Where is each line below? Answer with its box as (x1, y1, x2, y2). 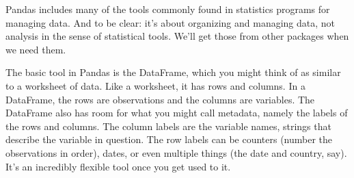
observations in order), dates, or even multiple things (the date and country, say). (5, 145, 347, 160)
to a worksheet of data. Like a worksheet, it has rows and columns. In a (5, 78, 305, 92)
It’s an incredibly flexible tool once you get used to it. (5, 159, 231, 173)
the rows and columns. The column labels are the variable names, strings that (5, 118, 331, 133)
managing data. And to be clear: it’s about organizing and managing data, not (5, 15, 336, 29)
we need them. (5, 42, 66, 56)
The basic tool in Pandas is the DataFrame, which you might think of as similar (5, 65, 341, 79)
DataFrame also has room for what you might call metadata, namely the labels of (5, 105, 348, 120)
